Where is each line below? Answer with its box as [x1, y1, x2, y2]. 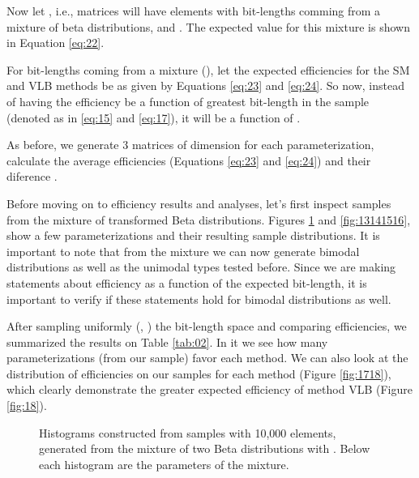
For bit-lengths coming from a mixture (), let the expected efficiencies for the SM [6, 61, 410, 78]
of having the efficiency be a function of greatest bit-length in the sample [6, 92, 370, 109]
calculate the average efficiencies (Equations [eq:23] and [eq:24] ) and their [6, 152, 371, 169]
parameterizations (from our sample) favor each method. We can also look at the [6, 349, 408, 366]
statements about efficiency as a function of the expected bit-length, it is [6, 274, 367, 291]
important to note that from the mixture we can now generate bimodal [6, 242, 360, 259]
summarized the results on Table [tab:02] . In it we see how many [6, 333, 328, 350]
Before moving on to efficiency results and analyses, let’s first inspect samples [6, 194, 391, 211]
